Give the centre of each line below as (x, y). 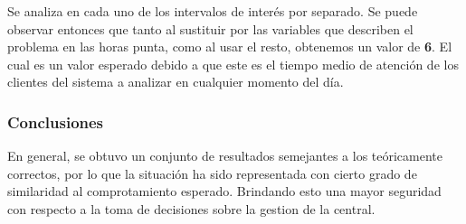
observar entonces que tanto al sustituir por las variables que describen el (210, 28)
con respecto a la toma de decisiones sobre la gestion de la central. (191, 208)
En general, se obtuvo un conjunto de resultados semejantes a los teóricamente (225, 156)
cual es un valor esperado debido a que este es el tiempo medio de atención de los (233, 64)
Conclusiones (56, 121)
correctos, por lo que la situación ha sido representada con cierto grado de (212, 173)
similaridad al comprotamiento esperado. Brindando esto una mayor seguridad (224, 191)
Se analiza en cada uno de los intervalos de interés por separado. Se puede (213, 11)
